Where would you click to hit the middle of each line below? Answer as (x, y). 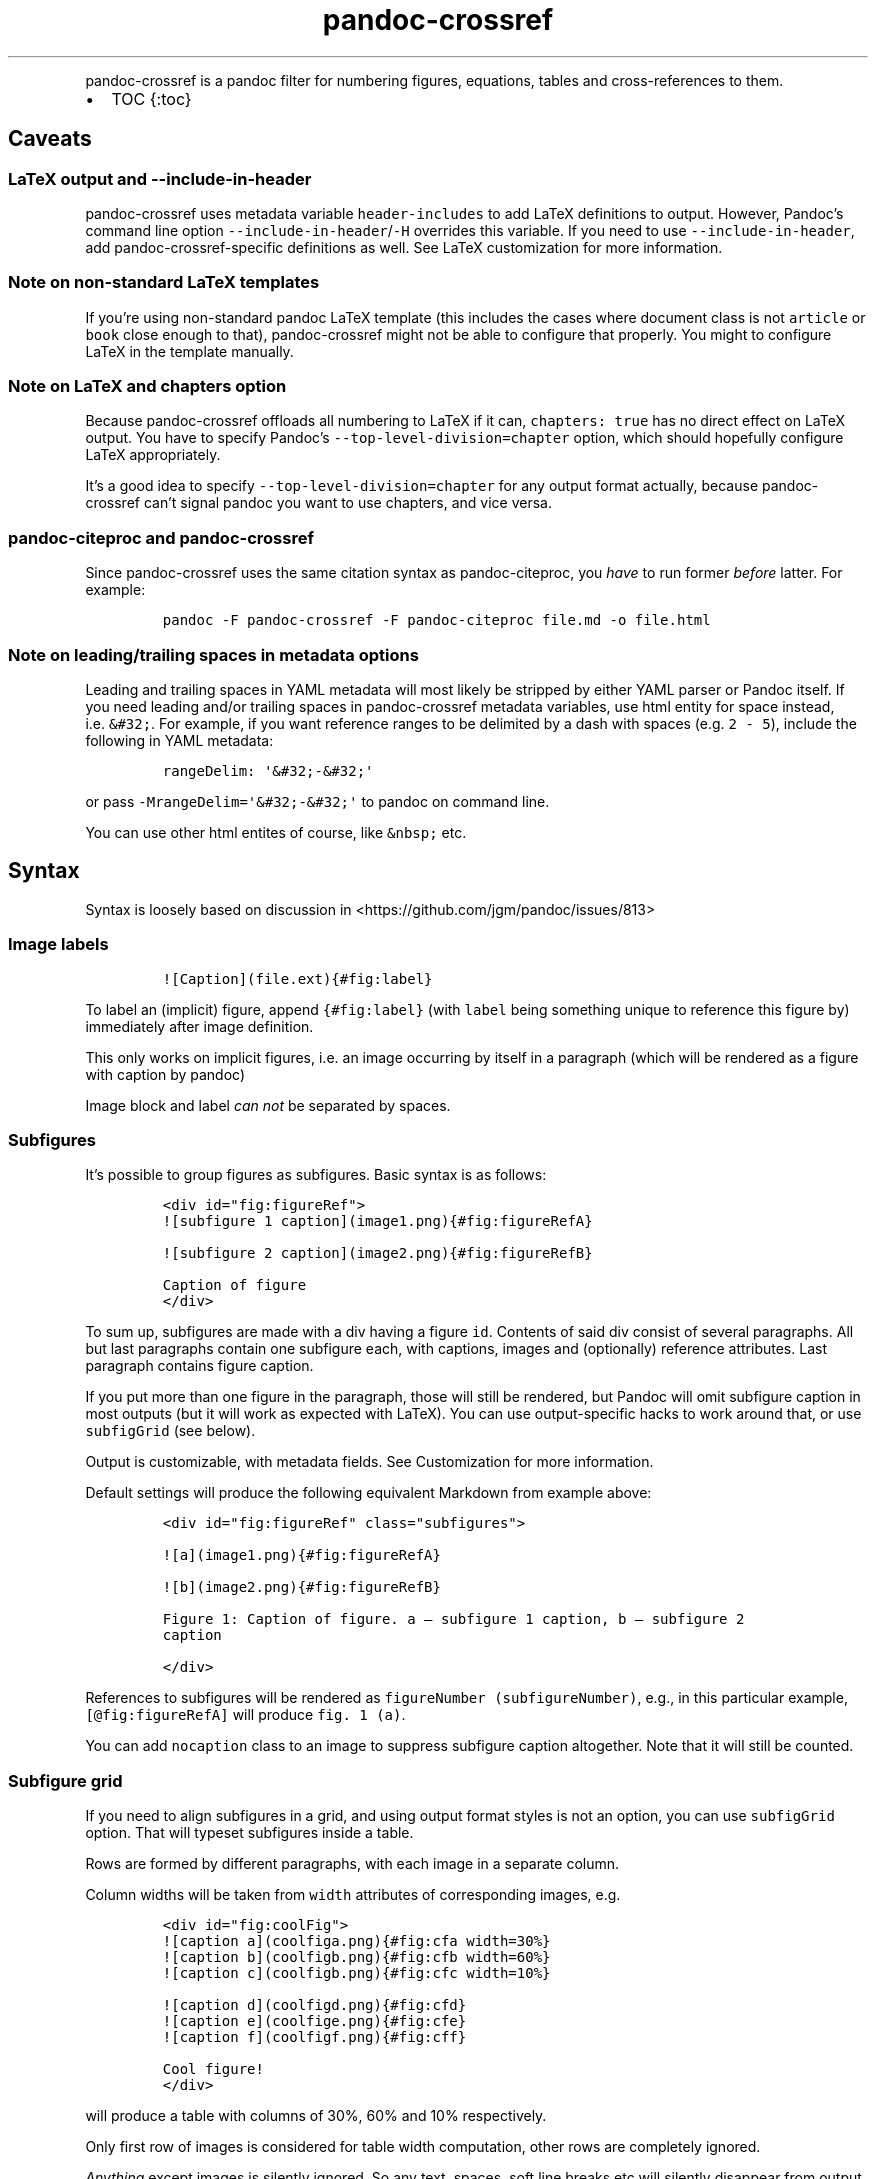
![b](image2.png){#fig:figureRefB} (301, 1587)
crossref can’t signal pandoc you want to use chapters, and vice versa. (318, 503)
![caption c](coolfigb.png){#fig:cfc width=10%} (356, 1973)
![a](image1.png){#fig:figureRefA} (301, 1555)
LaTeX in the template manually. (189, 351)
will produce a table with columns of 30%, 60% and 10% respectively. (316, 2116)
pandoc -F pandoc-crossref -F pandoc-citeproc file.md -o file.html (436, 620)
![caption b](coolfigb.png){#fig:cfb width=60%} (356, 1957)
